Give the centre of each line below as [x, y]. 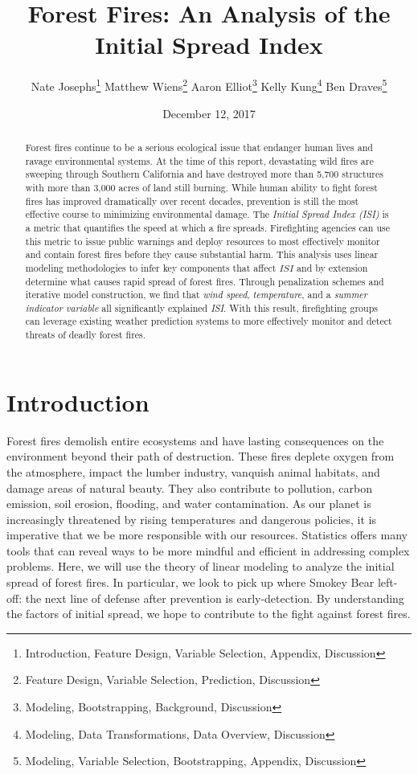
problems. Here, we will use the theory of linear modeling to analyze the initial [201, 566]
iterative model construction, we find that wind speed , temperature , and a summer [196, 295]
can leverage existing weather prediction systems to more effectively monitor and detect [209, 321]
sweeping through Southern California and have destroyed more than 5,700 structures [204, 174]
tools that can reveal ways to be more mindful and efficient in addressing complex [208, 550]
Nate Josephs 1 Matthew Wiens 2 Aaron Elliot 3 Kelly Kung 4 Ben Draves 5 [209, 85]
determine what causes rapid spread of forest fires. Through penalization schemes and [205, 281]
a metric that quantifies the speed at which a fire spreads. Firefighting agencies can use [207, 227]
